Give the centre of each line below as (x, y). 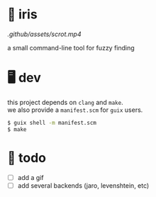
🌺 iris (22, 15)
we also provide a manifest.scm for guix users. (75, 110)
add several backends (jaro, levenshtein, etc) (83, 185)
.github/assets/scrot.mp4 (44, 34)
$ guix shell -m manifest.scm (52, 123)
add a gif (30, 177)
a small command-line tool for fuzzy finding (71, 47)
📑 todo (27, 158)
